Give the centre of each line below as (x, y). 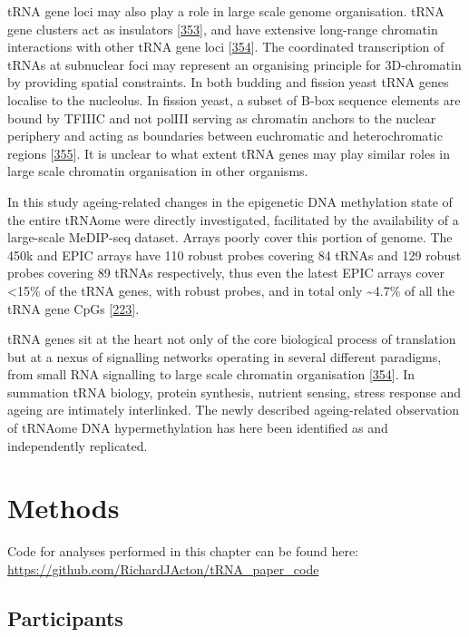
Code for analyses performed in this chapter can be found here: (183, 551)
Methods (64, 508)
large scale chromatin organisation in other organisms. (158, 171)
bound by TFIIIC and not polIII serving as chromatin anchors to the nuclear (222, 118)
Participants (65, 617)
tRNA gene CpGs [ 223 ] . (73, 308)
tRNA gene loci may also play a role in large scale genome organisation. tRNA (226, 11)
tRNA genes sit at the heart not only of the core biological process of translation (232, 339)
